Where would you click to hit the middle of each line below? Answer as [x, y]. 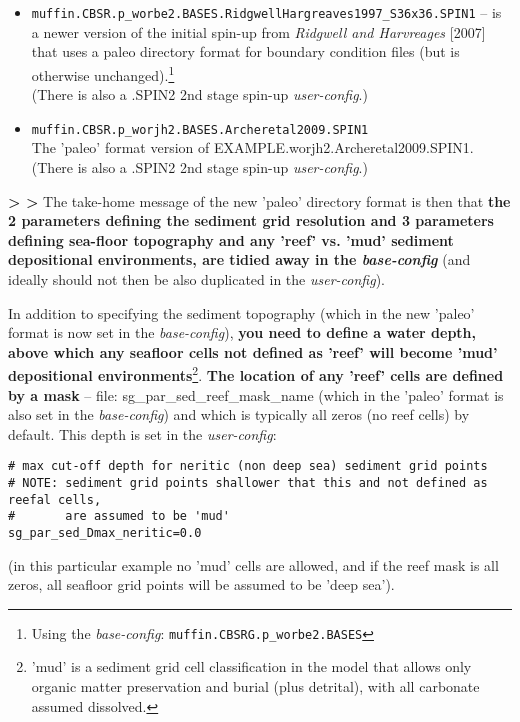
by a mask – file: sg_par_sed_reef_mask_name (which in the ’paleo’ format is [256, 394]
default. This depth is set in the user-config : [142, 433]
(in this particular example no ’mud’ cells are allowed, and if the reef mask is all [253, 564]
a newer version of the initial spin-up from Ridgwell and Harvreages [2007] [258, 31]
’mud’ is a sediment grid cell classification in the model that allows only [251, 666]
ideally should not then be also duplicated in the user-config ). [196, 278]
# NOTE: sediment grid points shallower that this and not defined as [248, 482]
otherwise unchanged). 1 [103, 73]
